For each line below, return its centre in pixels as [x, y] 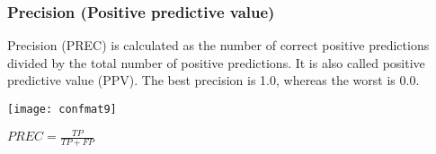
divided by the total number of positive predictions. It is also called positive [216, 62]
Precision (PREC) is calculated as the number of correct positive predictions [218, 45]
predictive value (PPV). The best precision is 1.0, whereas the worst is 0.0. [214, 80]
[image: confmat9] [62, 109]
